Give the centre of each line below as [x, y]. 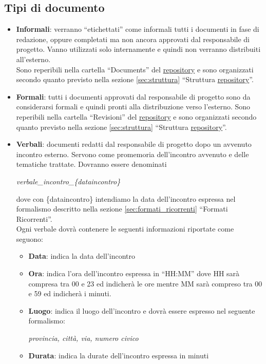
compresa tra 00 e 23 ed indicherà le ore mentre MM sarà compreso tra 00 [145, 283]
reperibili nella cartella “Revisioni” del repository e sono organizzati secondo [136, 116]
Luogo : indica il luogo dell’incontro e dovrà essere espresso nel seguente [142, 310]
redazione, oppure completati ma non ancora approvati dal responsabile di [133, 39]
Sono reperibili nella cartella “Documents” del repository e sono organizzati [135, 69]
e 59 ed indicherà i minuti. [70, 293]
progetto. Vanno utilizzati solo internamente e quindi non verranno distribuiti [138, 49]
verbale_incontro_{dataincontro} [68, 181]
